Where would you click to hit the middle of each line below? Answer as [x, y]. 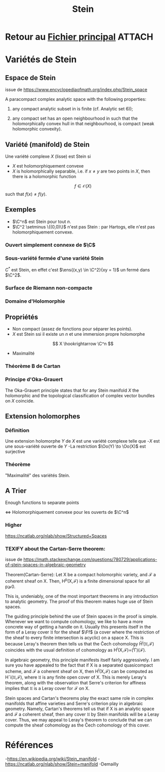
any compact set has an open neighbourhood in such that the [75, 118]
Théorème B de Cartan [33, 366]
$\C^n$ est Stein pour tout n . [42, 222]
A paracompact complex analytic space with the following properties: [76, 99]
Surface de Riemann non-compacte [49, 288]
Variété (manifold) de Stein [47, 144]
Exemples [21, 209]
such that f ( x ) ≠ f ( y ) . [26, 194]
